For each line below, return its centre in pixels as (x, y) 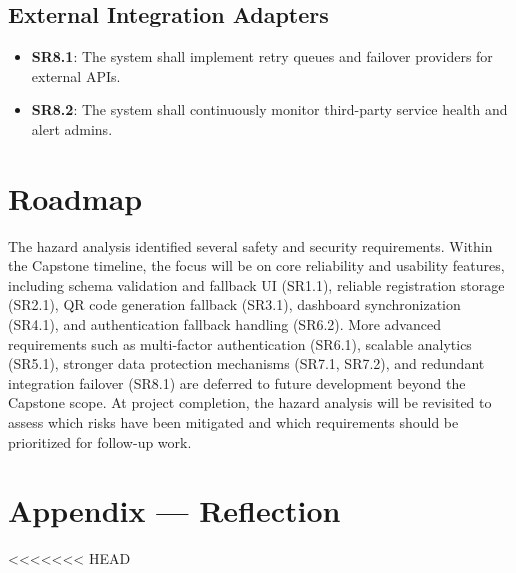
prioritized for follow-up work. (100, 441)
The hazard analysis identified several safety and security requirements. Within (250, 245)
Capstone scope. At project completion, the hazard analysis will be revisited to (250, 402)
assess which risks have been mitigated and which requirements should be (233, 422)
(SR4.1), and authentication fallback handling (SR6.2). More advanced (224, 324)
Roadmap (75, 197)
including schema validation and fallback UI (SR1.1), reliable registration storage (256, 284)
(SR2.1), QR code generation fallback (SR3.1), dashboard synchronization (234, 304)
